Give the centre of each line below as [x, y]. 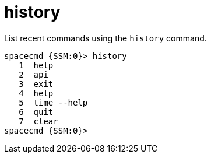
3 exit [36, 84]
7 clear [38, 121]
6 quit [36, 112]
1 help [36, 65]
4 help [36, 93]
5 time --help [53, 102]
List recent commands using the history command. [105, 38]
